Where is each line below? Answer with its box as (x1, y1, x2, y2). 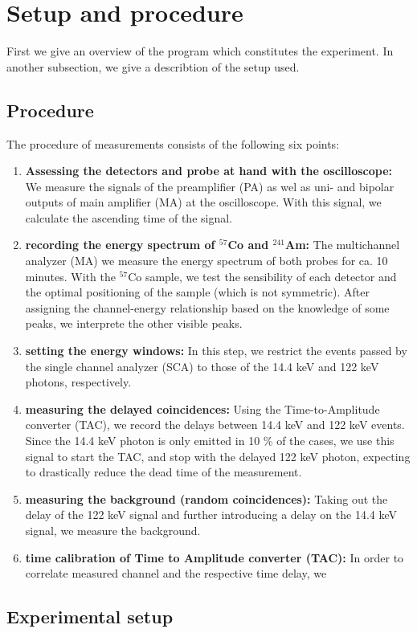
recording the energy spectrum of (25, 236, 215, 253)
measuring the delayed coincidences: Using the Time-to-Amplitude (25, 400, 380, 417)
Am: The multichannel (285, 236, 400, 253)
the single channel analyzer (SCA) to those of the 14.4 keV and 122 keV (25, 357, 379, 374)
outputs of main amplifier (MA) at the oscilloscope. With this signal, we (25, 194, 382, 210)
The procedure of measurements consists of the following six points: (6, 135, 340, 152)
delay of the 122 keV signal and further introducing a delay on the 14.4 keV (25, 506, 398, 523)
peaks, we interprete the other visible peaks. (25, 315, 243, 332)
